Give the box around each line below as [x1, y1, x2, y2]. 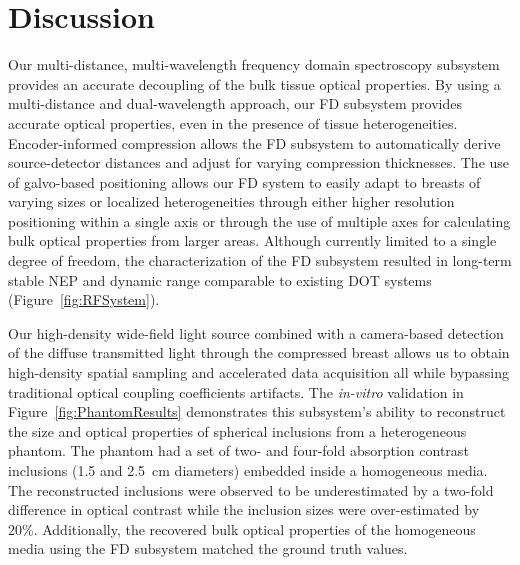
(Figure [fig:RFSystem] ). [8, 289, 160, 310]
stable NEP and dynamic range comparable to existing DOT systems [8, 269, 432, 290]
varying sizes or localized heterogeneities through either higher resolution [8, 191, 455, 212]
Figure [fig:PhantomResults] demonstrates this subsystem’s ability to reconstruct [8, 401, 506, 422]
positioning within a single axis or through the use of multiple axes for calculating [8, 210, 511, 231]
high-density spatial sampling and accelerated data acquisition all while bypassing [8, 362, 510, 383]
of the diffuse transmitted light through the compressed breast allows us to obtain [8, 342, 510, 363]
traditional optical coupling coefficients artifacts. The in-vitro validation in [8, 381, 464, 402]
